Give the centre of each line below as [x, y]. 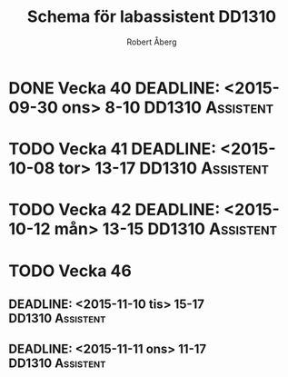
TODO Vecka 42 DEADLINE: [114, 210]
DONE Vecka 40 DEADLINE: [114, 88]
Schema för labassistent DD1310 [152, 17]
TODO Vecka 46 [70, 271]
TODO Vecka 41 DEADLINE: [113, 149]
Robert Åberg [152, 42]
